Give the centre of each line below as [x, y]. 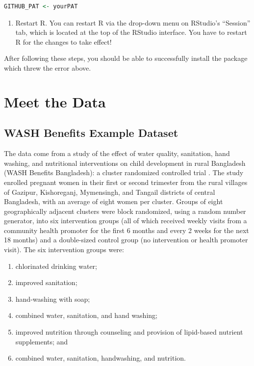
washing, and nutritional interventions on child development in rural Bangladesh [125, 163]
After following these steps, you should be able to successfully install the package [126, 58]
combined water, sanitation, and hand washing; [86, 315]
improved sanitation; [46, 282]
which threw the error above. [48, 67]
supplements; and [42, 341]
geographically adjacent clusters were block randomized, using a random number [125, 211]
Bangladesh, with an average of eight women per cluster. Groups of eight [114, 201]
